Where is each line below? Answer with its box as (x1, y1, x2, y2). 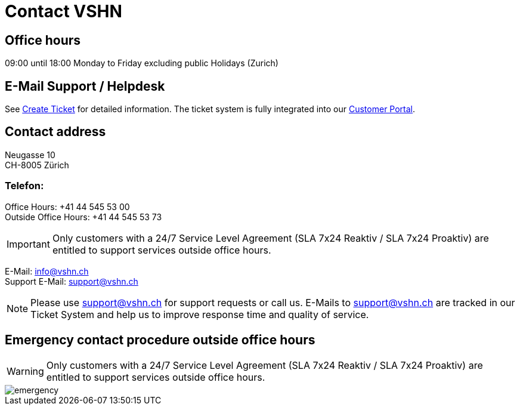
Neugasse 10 (5, 149, 55, 160)
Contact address (5, 124, 106, 140)
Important (7, 238, 50, 250)
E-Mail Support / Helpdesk (5, 78, 165, 94)
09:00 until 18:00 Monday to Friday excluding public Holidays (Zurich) (5, 58, 278, 69)
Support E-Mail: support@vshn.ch (5, 276, 138, 286)
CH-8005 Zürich (5, 159, 69, 170)
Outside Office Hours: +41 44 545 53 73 (5, 211, 162, 222)
